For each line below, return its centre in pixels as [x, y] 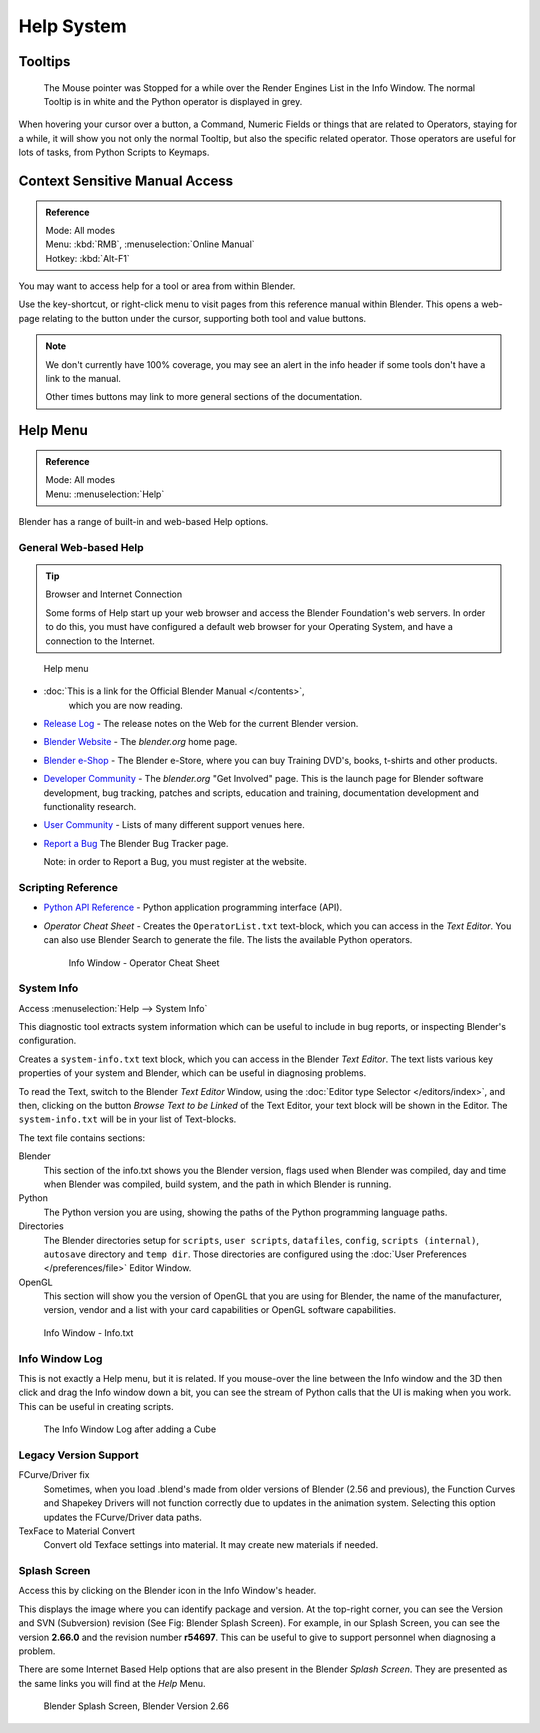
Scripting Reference [68, 887]
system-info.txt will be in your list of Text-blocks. [127, 1119]
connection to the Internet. [100, 641]
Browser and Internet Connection [114, 594]
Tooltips [44, 61]
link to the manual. [83, 379]
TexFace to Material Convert [76, 1531]
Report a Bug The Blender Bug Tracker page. [136, 843]
